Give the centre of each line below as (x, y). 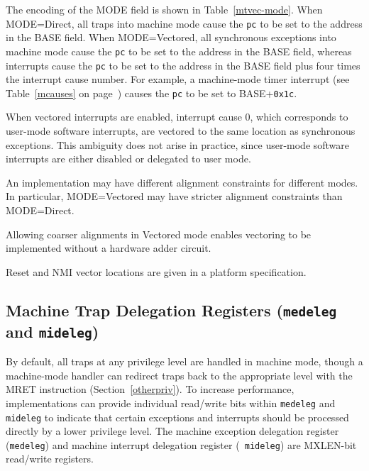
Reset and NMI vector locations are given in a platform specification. (156, 271)
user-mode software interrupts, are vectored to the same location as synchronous (181, 131)
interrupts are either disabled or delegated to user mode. (128, 159)
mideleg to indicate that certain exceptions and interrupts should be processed (177, 417)
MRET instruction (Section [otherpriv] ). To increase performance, (150, 389)
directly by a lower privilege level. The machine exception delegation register (172, 431)
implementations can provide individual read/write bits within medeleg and (171, 403)
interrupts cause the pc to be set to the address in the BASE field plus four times (183, 65)
